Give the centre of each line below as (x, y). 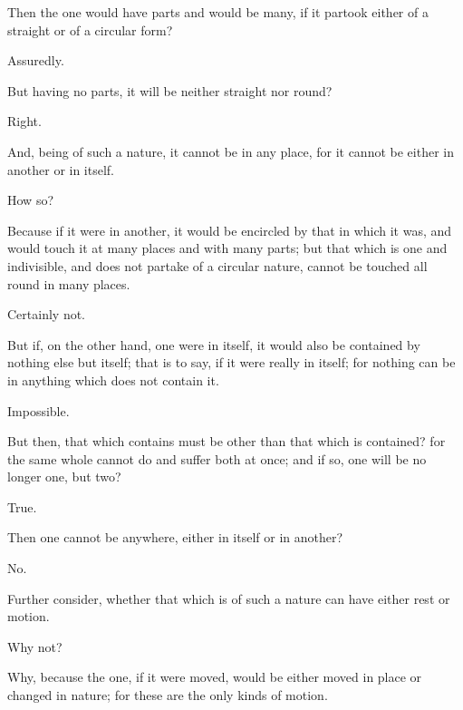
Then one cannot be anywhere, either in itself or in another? (175, 537)
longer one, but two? (64, 477)
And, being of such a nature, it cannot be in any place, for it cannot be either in (231, 151)
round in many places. (69, 283)
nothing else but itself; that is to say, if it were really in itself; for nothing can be (231, 362)
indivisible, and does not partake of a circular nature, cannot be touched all (217, 265)
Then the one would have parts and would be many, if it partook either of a (218, 12)
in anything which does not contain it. (113, 379)
